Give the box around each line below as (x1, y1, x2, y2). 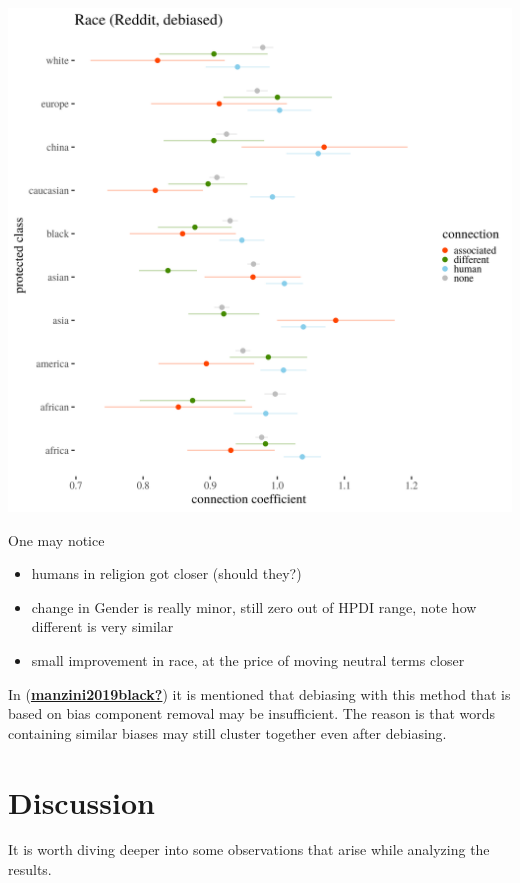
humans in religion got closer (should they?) (31, 563, 302, 584)
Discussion (8, 781, 155, 822)
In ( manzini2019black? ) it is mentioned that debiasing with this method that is (8, 683, 511, 704)
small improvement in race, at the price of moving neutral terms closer (31, 649, 465, 670)
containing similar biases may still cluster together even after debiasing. (8, 722, 447, 743)
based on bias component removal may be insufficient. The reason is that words (8, 703, 496, 724)
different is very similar (31, 616, 174, 637)
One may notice (8, 529, 105, 550)
